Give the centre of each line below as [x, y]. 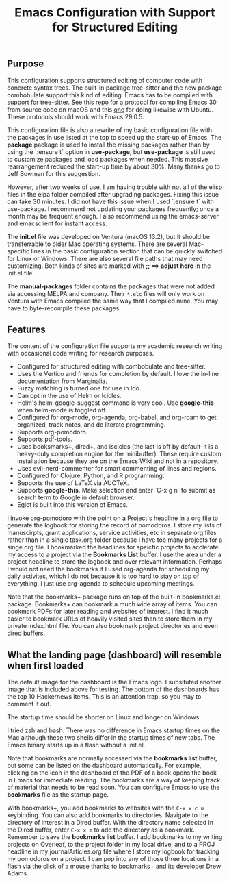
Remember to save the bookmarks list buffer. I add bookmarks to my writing [115, 837]
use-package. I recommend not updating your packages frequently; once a [113, 209]
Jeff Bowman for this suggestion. [54, 173]
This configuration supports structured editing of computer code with [105, 80]
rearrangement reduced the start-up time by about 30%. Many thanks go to [114, 166]
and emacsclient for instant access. [57, 223]
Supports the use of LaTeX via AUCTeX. [73, 483]
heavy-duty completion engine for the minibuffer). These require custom [119, 454]
